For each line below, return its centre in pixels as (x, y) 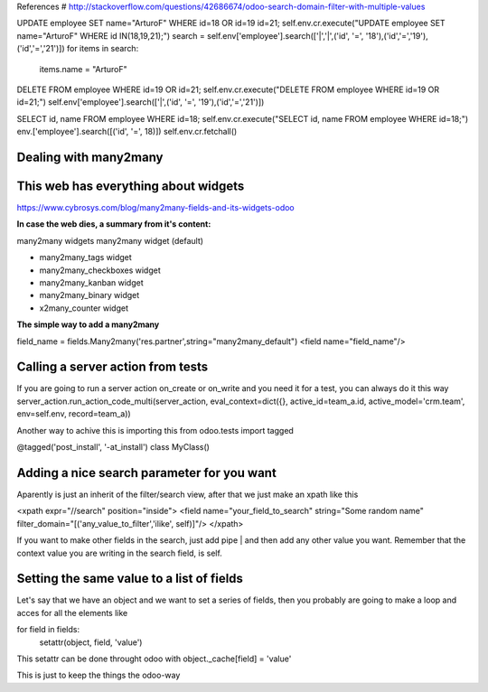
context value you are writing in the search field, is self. (120, 553)
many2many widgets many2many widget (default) (110, 240)
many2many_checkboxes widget (100, 270)
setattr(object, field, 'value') (91, 642)
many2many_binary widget (89, 295)
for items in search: (103, 49)
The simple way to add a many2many (88, 324)
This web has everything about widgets (131, 186)
